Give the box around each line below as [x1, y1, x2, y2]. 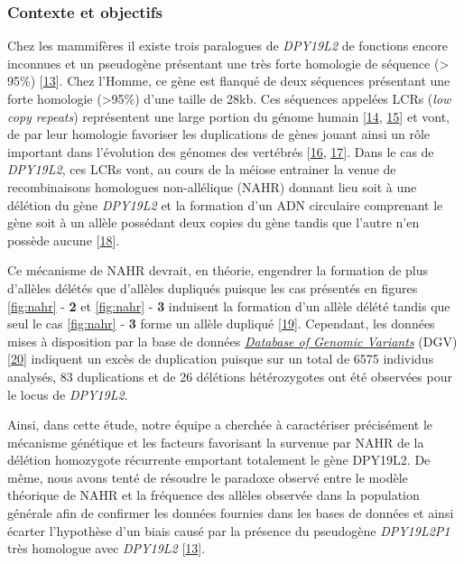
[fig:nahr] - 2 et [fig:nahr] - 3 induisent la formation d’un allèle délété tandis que [7, 296, 450, 315]
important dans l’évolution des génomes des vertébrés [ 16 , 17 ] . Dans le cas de [7, 142, 434, 161]
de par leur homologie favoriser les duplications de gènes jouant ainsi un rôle [7, 125, 431, 143]
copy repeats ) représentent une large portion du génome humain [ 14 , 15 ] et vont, [7, 106, 450, 125]
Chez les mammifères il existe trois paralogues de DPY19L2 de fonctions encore [7, 36, 448, 55]
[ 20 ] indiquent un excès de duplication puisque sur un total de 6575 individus [7, 349, 434, 368]
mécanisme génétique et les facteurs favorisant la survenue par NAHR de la [7, 432, 424, 451]
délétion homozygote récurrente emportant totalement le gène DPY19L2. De [7, 450, 431, 469]
